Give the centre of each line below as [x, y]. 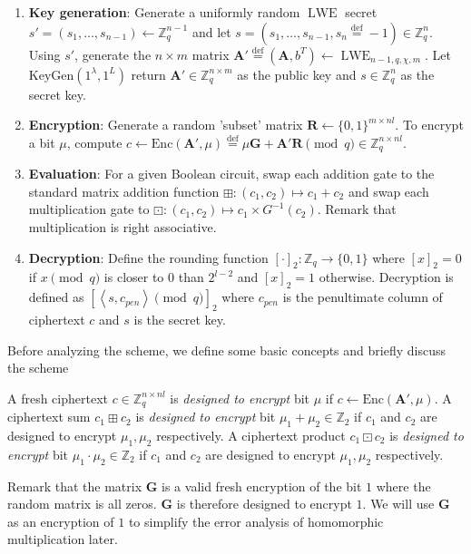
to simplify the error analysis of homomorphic [256, 521]
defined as [56, 297]
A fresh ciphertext [58, 398]
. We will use [398, 504]
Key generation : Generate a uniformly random [164, 12]
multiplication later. [63, 539]
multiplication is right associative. [123, 227]
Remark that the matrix [75, 486]
